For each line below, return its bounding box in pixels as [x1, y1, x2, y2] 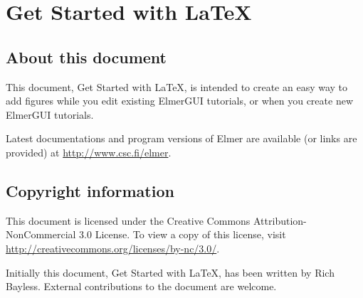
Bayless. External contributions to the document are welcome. [6, 279, 277, 294]
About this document [6, 46, 167, 68]
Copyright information [6, 179, 174, 201]
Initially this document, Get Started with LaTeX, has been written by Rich [6, 265, 335, 280]
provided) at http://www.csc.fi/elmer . [6, 144, 172, 159]
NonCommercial [6, 227, 76, 242]
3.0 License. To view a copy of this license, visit [79, 227, 286, 242]
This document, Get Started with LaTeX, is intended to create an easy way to [6, 79, 348, 94]
